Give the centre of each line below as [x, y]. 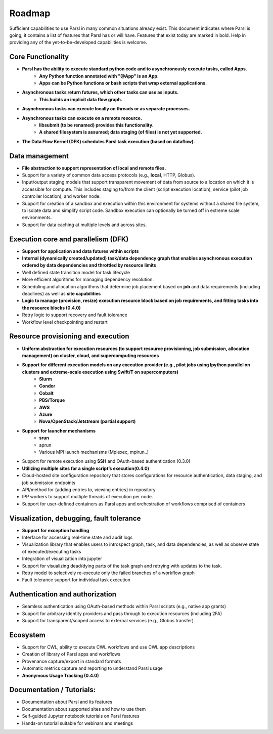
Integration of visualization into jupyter [62, 558]
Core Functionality [39, 57]
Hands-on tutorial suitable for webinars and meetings [78, 723]
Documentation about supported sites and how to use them [84, 709]
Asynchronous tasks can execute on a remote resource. [82, 118]
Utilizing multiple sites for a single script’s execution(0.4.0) [85, 468]
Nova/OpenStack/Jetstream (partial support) [87, 421]
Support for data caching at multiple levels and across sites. [84, 225]
